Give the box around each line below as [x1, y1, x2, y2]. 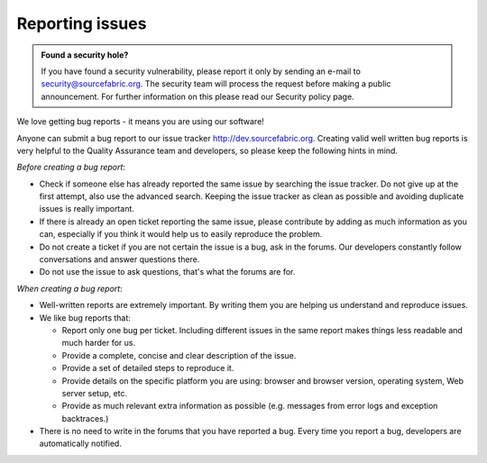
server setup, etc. [61, 387, 128, 398]
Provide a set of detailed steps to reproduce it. [61, 363, 234, 374]
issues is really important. [39, 204, 135, 214]
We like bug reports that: [39, 312, 131, 323]
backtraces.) [61, 413, 109, 423]
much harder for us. [61, 338, 135, 349]
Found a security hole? [41, 50, 129, 60]
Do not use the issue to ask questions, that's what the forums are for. [39, 267, 296, 277]
